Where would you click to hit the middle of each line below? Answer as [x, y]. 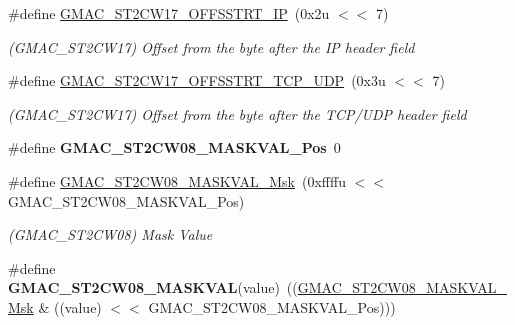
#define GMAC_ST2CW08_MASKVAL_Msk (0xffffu [177, 180]
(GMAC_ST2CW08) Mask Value [110, 234]
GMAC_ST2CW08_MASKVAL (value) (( [153, 287]
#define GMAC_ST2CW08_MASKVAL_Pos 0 [174, 147]
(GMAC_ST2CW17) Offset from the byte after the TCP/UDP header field [237, 113]
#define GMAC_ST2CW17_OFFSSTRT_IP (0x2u [169, 13]
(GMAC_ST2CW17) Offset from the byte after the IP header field [211, 46]
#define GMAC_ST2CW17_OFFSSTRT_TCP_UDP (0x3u [197, 80]
